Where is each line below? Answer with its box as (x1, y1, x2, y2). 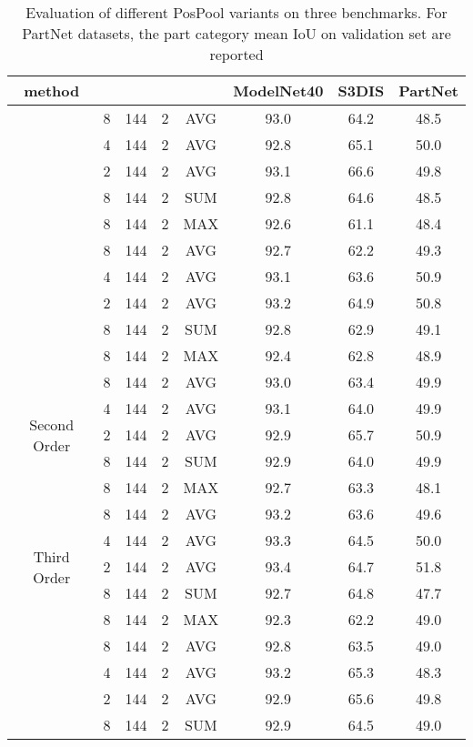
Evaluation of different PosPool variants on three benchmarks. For (25, 2, 448, 23)
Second (29, 413, 75, 435)
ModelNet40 (233, 80, 324, 101)
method (24, 80, 80, 101)
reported (209, 44, 264, 65)
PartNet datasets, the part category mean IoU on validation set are (22, 23, 451, 44)
